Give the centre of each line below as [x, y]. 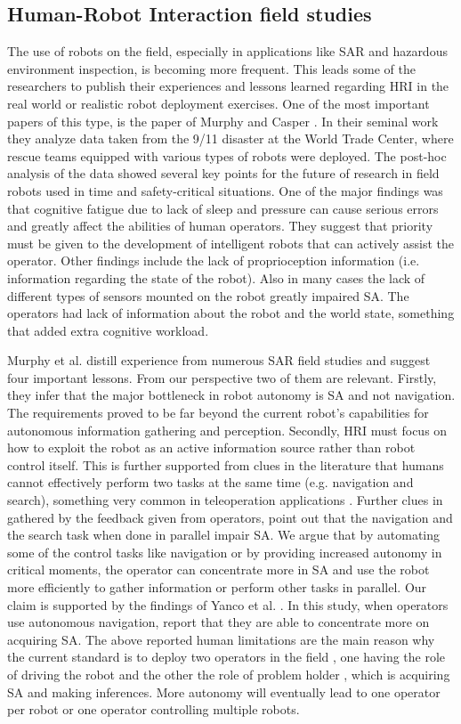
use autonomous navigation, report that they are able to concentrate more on [218, 622]
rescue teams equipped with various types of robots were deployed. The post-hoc [227, 155]
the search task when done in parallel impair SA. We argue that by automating [224, 535]
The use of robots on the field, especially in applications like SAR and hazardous [227, 51]
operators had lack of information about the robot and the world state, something [231, 313]
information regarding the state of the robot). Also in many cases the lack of [216, 277]
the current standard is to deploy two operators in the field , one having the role [226, 657]
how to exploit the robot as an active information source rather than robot [211, 447]
